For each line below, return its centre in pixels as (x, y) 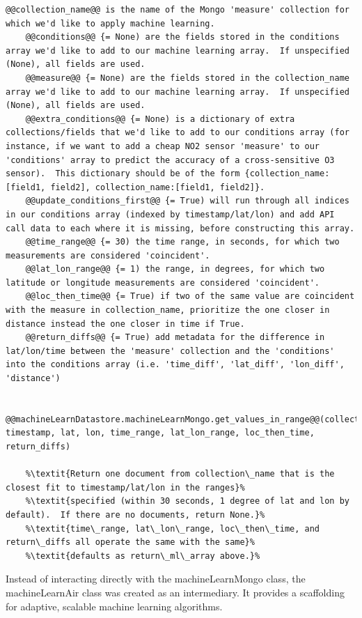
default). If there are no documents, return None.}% (135, 515)
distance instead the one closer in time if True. (125, 324)
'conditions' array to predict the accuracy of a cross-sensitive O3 (170, 160)
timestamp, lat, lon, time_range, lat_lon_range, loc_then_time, (160, 433)
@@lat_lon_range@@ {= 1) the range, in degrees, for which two (175, 269)
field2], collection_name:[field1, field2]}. (158, 187)
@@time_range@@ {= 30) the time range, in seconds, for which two (182, 242)
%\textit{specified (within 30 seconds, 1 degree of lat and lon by (187, 501)
